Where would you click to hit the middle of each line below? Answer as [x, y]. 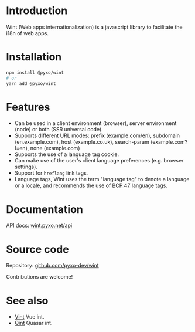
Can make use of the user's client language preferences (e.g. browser [99, 161]
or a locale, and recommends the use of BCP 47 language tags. [91, 185]
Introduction [37, 11]
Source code [37, 249]
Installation [34, 57]
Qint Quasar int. [33, 323]
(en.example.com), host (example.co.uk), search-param [82, 142]
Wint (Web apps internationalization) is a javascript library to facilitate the [94, 27]
